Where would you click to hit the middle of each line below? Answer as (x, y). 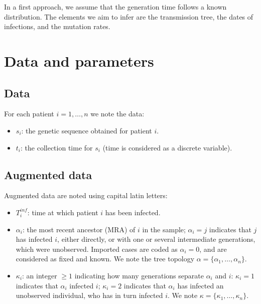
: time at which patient (63, 212)
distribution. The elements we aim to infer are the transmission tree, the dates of (129, 16)
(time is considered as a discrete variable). (167, 147)
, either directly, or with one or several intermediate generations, (156, 239)
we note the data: (117, 114)
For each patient (29, 114)
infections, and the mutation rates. (57, 26)
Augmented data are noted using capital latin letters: (86, 195)
